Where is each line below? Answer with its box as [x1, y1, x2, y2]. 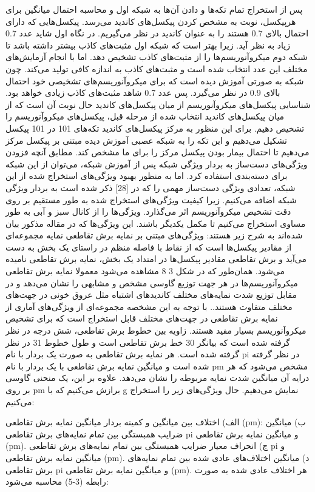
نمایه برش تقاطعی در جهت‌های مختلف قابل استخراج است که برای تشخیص [5, 312, 278, 325]
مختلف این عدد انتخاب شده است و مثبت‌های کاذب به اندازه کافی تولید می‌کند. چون [5, 62, 308, 75]
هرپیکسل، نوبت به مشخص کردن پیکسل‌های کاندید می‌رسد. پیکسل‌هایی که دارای [5, 15, 296, 27]
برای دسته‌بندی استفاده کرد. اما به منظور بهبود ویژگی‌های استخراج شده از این [5, 169, 288, 182]
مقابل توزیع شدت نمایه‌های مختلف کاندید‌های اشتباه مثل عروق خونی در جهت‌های [5, 288, 297, 301]
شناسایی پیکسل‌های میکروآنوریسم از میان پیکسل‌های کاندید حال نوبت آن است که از [5, 98, 311, 110]
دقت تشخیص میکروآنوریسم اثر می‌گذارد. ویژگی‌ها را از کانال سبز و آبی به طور [5, 205, 291, 218]
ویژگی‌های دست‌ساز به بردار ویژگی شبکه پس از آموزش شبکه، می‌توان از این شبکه [5, 157, 308, 170]
